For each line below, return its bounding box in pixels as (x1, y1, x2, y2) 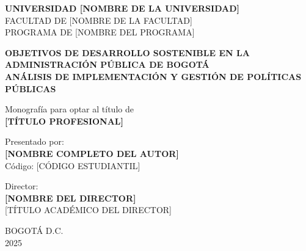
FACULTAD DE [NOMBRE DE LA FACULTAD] (5, 13, 192, 26)
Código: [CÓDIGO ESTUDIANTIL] (5, 159, 140, 172)
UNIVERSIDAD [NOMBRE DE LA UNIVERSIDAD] (5, 2, 240, 14)
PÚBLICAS (5, 82, 56, 95)
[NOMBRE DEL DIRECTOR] (5, 191, 136, 204)
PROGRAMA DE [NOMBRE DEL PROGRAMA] (5, 26, 195, 38)
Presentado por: (5, 135, 64, 148)
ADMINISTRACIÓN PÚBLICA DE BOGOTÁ (5, 58, 209, 71)
